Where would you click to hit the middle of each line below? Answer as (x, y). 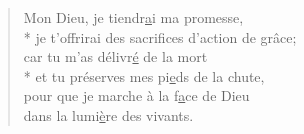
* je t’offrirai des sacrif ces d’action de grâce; (160, 36)
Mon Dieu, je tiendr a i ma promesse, (133, 17)
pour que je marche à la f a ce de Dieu (136, 95)
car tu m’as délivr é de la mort (115, 56)
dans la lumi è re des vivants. (108, 114)
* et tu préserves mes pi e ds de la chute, (144, 75)
